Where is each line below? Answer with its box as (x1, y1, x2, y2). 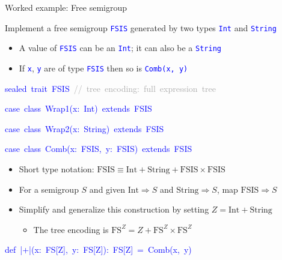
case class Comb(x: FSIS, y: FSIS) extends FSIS (5, 142, 192, 155)
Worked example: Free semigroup (5, 1, 127, 13)
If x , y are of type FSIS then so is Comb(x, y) (19, 61, 188, 74)
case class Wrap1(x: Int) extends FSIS (5, 102, 152, 115)
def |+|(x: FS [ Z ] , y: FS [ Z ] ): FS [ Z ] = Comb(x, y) (5, 243, 192, 256)
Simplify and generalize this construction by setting (19, 203, 209, 216)
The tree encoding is (33, 223, 109, 235)
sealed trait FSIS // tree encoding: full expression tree (5, 82, 216, 94)
